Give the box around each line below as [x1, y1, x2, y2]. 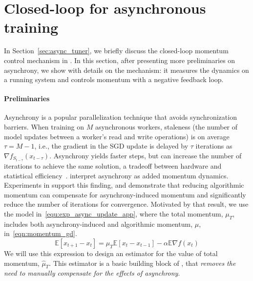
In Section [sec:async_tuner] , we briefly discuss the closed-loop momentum [4, 45, 229, 56]
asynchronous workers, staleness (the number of [95, 122, 238, 132]
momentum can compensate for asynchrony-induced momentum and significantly [4, 189, 246, 199]
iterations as [195, 141, 232, 151]
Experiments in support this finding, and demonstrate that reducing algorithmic [4, 180, 244, 190]
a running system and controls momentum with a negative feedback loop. [4, 74, 224, 85]
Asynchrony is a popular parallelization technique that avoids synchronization [4, 112, 237, 122]
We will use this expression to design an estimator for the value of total [4, 248, 218, 258]
